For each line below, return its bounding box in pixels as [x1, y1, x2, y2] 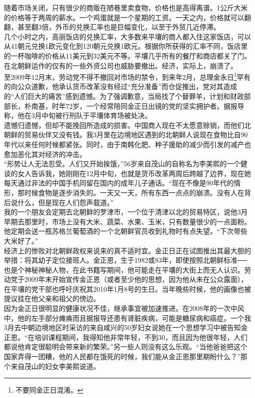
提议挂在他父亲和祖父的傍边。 [4, 293, 100, 304]
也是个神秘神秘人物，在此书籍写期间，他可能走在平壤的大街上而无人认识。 [4, 264, 244, 275]
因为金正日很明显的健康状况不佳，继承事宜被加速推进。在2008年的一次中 [4, 303, 237, 313]
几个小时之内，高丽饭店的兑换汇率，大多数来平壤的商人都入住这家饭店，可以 [4, 31, 251, 41]
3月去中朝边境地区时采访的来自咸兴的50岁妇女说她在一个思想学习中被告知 [4, 322, 241, 333]
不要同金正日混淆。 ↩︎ [15, 385, 83, 395]
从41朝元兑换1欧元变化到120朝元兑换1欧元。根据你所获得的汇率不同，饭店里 [4, 41, 248, 51]
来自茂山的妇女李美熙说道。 [10, 361, 100, 371]
